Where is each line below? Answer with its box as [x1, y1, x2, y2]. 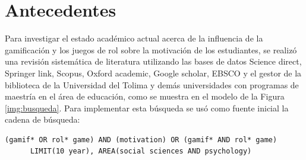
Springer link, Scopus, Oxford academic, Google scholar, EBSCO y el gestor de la [5, 66, 302, 79]
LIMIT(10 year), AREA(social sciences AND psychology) [30, 147, 252, 156]
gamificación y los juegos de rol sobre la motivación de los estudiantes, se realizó [5, 43, 297, 56]
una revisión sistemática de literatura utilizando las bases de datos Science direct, [5, 55, 302, 68]
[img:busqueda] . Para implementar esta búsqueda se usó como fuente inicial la [5, 101, 289, 114]
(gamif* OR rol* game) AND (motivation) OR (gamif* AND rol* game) [5, 135, 277, 144]
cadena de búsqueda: [5, 113, 80, 126]
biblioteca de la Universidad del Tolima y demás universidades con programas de [5, 78, 299, 91]
